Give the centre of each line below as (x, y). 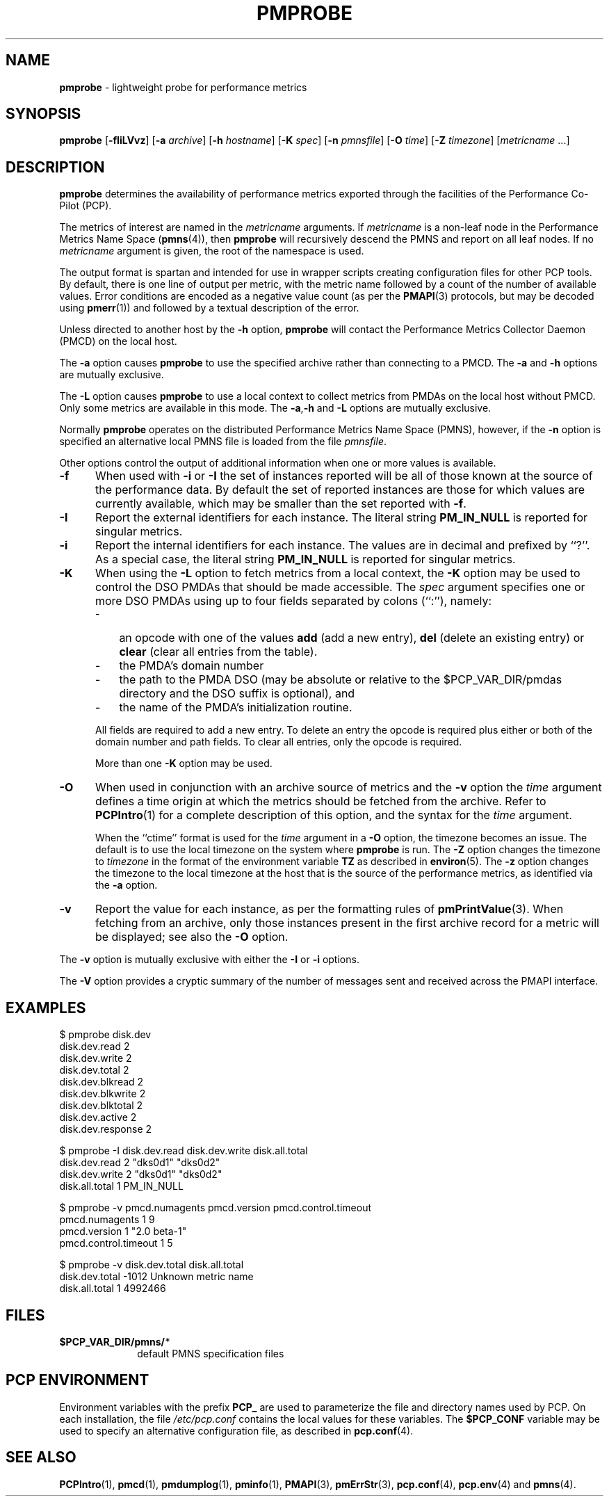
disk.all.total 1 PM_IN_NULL (121, 1186)
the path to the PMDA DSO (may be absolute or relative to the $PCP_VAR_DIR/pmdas (341, 680)
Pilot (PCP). (86, 206)
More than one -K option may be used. (184, 764)
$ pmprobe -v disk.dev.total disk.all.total (152, 1265)
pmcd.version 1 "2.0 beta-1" (123, 1232)
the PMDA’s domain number (192, 666)
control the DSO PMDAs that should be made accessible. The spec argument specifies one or (340, 587)
